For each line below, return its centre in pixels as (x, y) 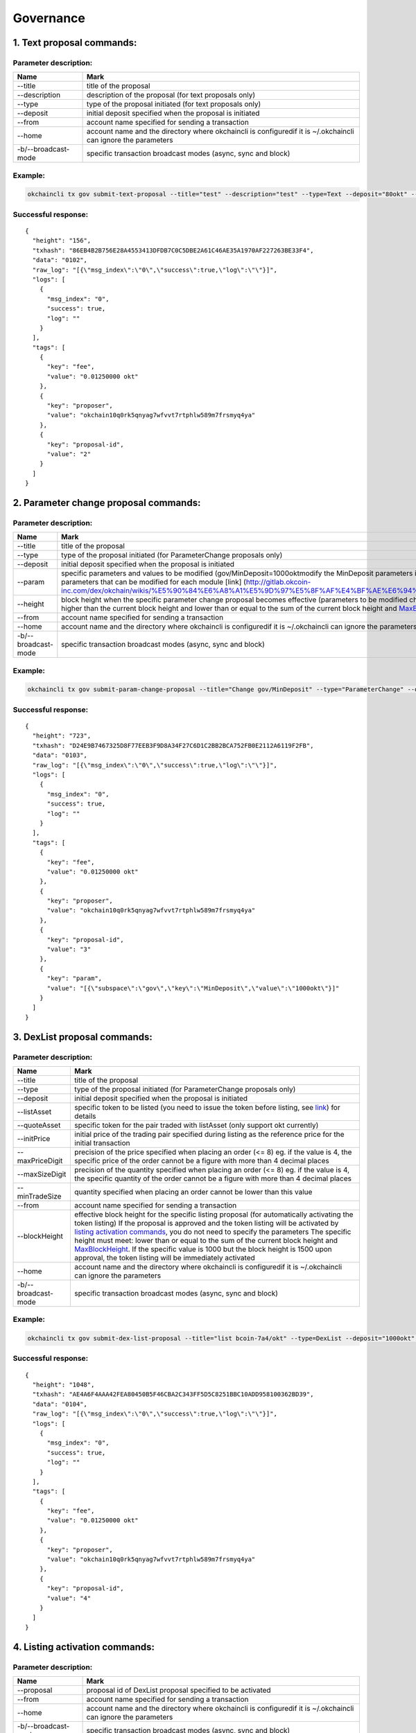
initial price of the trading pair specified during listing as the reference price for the (209, 1134)
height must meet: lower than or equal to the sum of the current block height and (206, 1240)
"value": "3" (69, 949)
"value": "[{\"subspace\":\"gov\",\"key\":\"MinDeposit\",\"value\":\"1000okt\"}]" (193, 988)
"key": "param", (75, 978)
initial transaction (102, 1142)
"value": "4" (69, 1598)
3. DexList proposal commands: (83, 1037)
